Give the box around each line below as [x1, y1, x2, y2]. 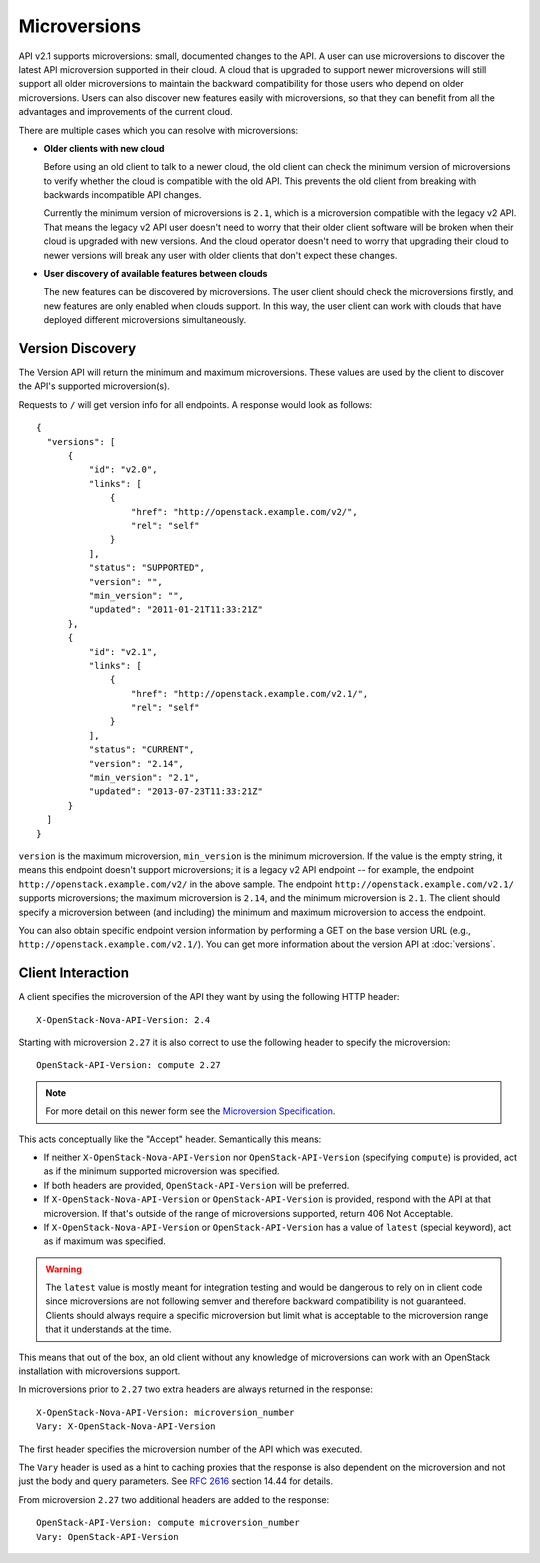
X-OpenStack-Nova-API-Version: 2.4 [36, 1014, 211, 1025]
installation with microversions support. [18, 1365, 181, 1377]
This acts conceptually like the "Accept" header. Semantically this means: [18, 1133, 322, 1145]
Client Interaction [18, 965, 130, 982]
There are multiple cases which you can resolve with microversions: [18, 124, 299, 136]
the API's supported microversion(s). [18, 380, 170, 392]
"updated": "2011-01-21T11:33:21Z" [88, 604, 264, 615]
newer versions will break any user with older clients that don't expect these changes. [43, 249, 398, 261]
